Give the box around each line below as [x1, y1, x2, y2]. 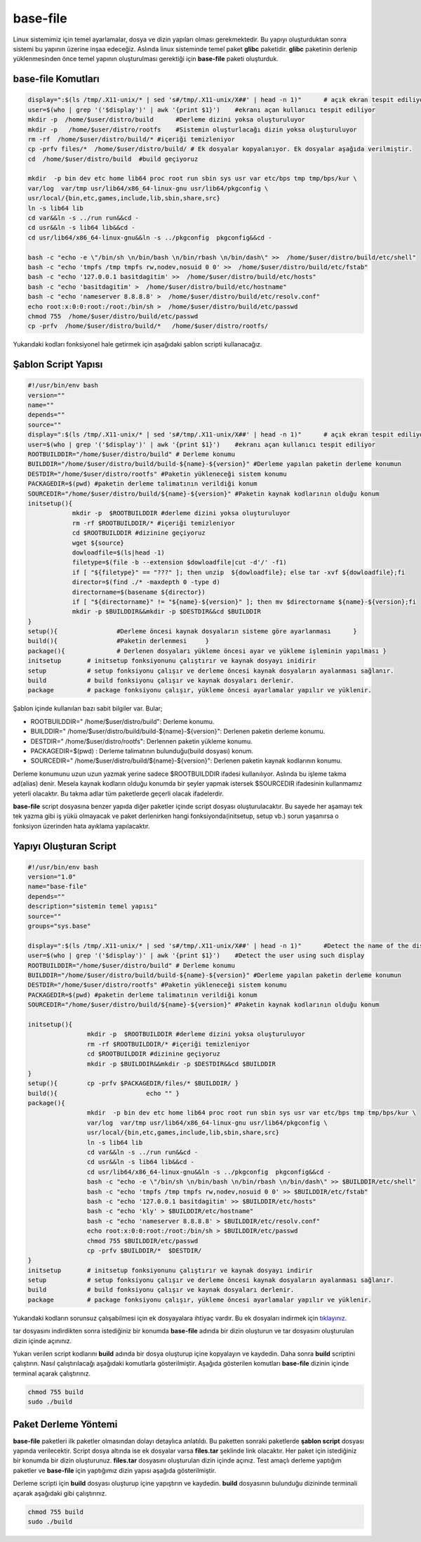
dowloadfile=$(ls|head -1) [72, 548, 165, 557]
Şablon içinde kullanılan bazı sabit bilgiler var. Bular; [13, 704, 163, 713]
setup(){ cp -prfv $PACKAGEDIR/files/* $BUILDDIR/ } [27, 1080, 239, 1087]
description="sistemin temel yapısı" [27, 902, 158, 910]
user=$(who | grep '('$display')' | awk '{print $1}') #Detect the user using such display [27, 952, 365, 959]
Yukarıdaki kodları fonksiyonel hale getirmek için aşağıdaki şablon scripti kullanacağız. [13, 340, 262, 349]
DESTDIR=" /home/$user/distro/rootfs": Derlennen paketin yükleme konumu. [30, 737, 253, 745]
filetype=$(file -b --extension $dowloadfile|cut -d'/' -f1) [72, 559, 287, 566]
